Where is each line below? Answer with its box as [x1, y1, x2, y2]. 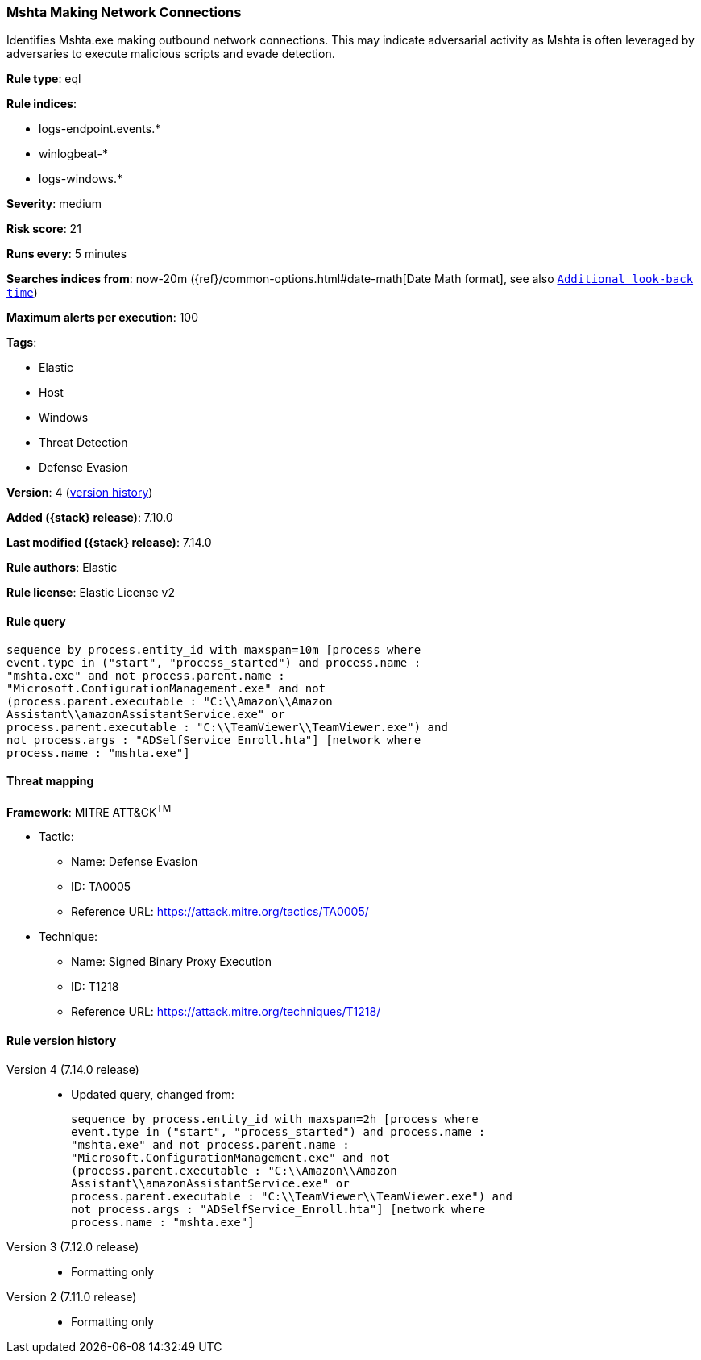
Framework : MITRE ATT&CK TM [6, 802, 172, 819]
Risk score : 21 [6, 222, 81, 236]
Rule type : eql [6, 72, 81, 86]
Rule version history [6, 1034, 117, 1048]
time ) [6, 285, 38, 300]
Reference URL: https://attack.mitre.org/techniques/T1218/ [71, 1004, 381, 1019]
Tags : [6, 335, 37, 350]
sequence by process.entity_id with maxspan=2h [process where [71, 1112, 479, 1125]
